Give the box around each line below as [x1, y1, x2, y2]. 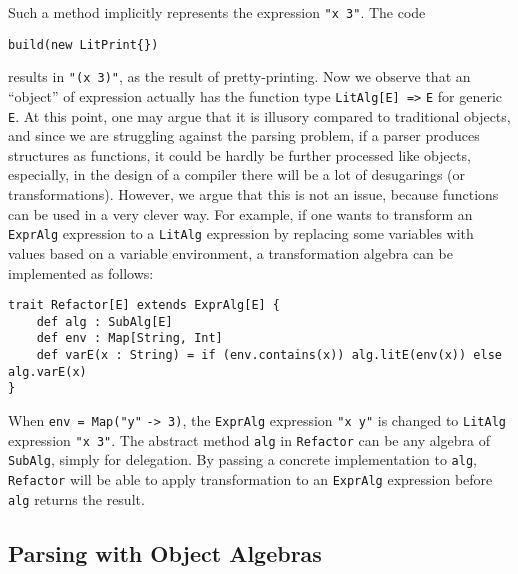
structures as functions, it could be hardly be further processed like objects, [8, 144, 471, 165]
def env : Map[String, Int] [36, 331, 223, 346]
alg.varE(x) [8, 364, 87, 379]
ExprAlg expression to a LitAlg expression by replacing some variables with [8, 223, 474, 244]
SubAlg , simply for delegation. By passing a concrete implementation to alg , [8, 449, 477, 470]
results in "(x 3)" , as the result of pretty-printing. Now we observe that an [8, 66, 471, 87]
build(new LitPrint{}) [8, 37, 159, 52]
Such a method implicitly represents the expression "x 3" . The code [8, 2, 426, 22]
